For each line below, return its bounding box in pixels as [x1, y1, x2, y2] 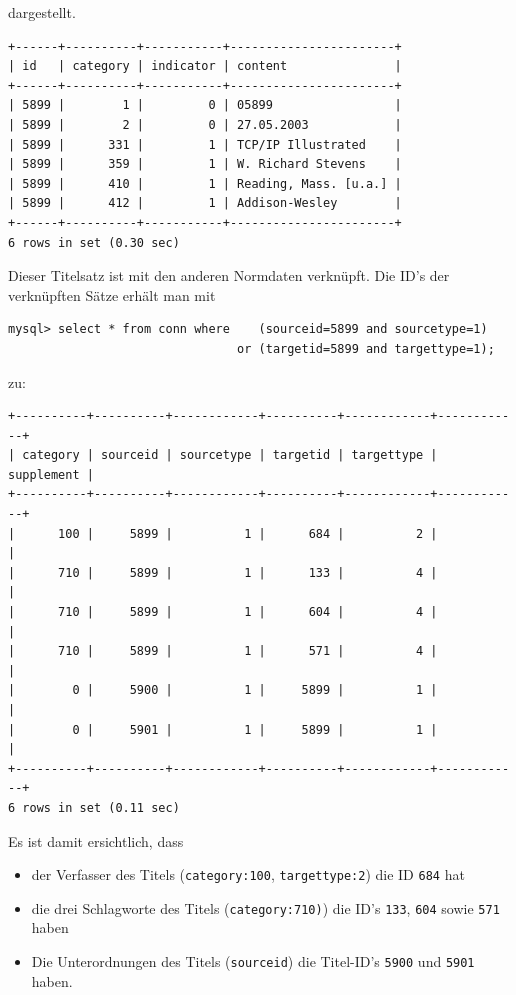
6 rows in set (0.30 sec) [8, 235, 180, 250]
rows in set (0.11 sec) [22, 800, 180, 815]
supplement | [8, 467, 94, 482]
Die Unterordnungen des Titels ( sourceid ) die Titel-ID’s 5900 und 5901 [31, 951, 475, 972]
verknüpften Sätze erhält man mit [8, 284, 216, 305]
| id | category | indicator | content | [8, 59, 402, 74]
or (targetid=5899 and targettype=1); [237, 341, 495, 356]
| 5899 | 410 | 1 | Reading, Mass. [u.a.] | [8, 176, 402, 191]
